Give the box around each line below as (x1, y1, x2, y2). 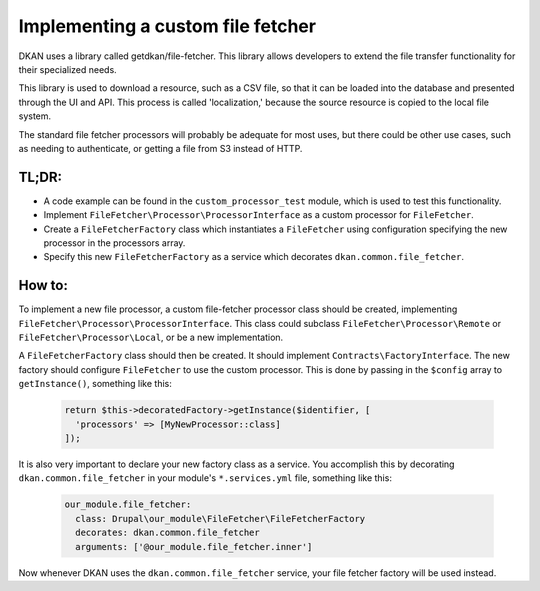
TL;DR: (18, 168, 63, 185)
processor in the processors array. (43, 236, 186, 249)
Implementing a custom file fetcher (18, 15, 317, 37)
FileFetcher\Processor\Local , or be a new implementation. (18, 331, 284, 344)
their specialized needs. (18, 63, 117, 75)
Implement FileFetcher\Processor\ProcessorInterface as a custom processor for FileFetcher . (43, 209, 474, 221)
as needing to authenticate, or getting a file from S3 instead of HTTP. (18, 142, 303, 154)
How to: (18, 277, 69, 294)
